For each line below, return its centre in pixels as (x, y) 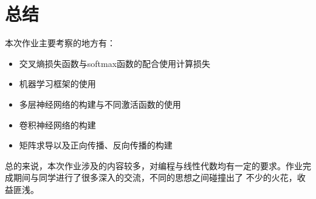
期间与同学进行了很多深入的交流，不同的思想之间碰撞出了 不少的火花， (155, 177)
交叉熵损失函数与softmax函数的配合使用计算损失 (115, 63)
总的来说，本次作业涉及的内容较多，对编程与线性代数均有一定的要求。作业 (154, 165)
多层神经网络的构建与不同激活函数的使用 (100, 104)
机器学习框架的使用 (57, 84)
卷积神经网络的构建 (57, 124)
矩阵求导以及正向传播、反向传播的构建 (96, 145)
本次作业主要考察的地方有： (60, 43)
